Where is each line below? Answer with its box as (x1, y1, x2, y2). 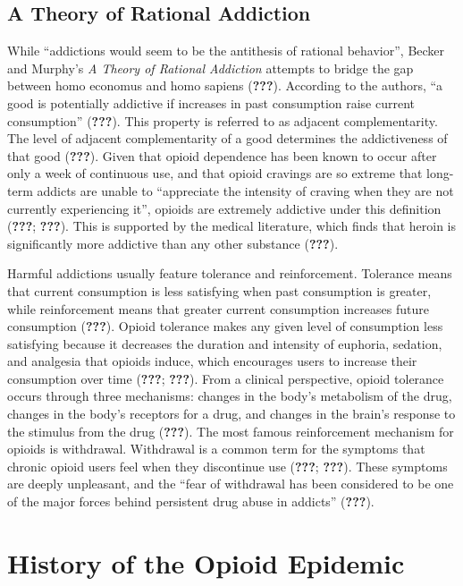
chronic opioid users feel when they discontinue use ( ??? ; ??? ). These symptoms (7, 456, 448, 475)
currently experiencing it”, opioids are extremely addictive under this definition (7, 199, 442, 217)
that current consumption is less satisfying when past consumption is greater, (7, 281, 432, 300)
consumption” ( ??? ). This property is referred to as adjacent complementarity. (7, 111, 438, 130)
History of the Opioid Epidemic (7, 544, 405, 581)
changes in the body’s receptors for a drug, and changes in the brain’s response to (7, 404, 456, 423)
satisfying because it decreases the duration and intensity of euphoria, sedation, (7, 334, 442, 352)
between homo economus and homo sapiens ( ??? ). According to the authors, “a (7, 76, 443, 95)
